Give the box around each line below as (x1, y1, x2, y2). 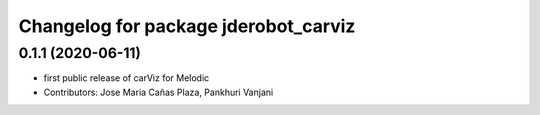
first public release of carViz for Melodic (43, 72, 210, 84)
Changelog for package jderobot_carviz (18, 15, 356, 37)
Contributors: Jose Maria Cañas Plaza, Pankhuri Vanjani (43, 86, 274, 98)
